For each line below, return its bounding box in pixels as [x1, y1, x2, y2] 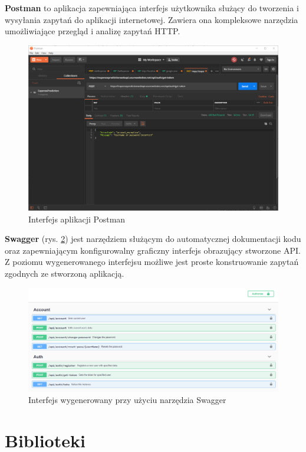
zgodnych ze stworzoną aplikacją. [5, 267, 124, 280]
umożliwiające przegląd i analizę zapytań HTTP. [5, 25, 180, 37]
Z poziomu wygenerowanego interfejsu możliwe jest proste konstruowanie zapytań [5, 256, 299, 268]
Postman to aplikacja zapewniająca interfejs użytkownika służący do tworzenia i [5, 2, 299, 14]
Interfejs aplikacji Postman [28, 212, 126, 225]
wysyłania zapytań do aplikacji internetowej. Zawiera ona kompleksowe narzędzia [5, 13, 298, 25]
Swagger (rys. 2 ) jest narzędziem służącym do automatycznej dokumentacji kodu [5, 232, 301, 245]
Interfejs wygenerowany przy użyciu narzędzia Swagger [28, 394, 226, 406]
